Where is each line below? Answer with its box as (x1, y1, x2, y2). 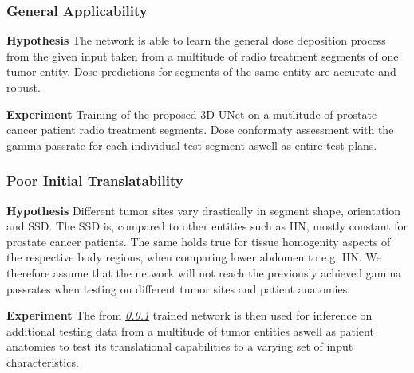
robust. (6, 79, 41, 95)
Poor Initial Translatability (6, 171, 183, 190)
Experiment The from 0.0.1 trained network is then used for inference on (6, 307, 373, 324)
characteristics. (6, 353, 79, 370)
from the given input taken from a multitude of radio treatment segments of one (6, 47, 399, 64)
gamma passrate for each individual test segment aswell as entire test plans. (6, 136, 377, 153)
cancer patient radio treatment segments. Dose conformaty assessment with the (6, 121, 394, 138)
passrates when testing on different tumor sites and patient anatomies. (6, 280, 351, 296)
